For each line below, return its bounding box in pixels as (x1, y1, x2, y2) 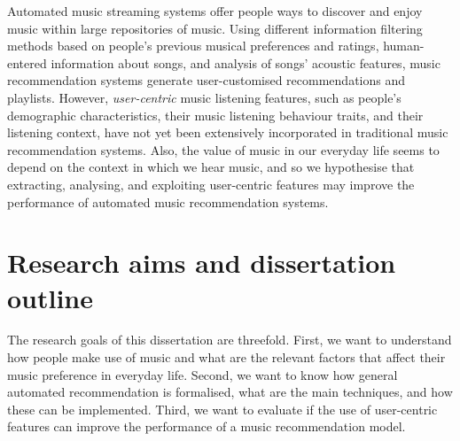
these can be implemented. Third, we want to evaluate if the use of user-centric (7, 399, 438, 418)
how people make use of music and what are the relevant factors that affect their (7, 348, 446, 367)
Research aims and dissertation (7, 244, 396, 281)
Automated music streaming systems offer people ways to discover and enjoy (7, 2, 423, 19)
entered (7, 53, 47, 72)
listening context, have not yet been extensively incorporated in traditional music (7, 123, 448, 142)
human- (383, 36, 425, 55)
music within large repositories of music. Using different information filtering (7, 19, 423, 37)
